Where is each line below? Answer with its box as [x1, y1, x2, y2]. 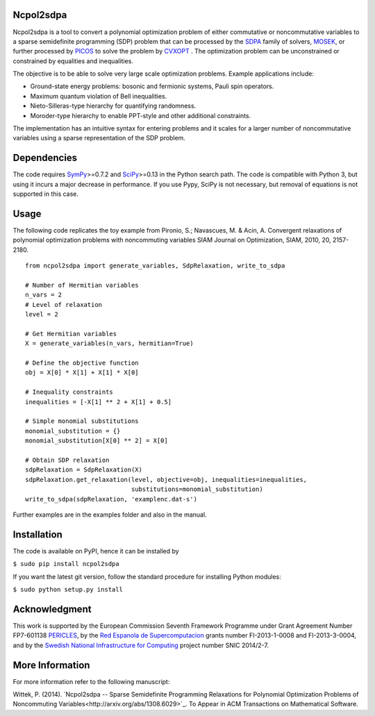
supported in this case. [12, 190, 79, 198]
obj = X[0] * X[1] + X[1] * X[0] [25, 369, 139, 376]
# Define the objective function [25, 359, 139, 367]
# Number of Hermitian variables [25, 281, 139, 289]
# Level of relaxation [25, 301, 103, 308]
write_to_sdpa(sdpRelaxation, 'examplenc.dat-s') [25, 495, 198, 503]
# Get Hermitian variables [25, 330, 117, 338]
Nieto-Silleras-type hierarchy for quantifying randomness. [30, 101, 197, 110]
